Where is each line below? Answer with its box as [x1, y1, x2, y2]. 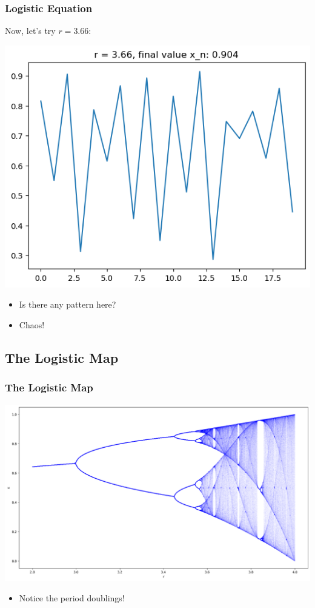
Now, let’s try [5, 24, 56, 37]
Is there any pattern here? [19, 298, 116, 311]
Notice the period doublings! [19, 591, 125, 604]
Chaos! [19, 318, 45, 331]
